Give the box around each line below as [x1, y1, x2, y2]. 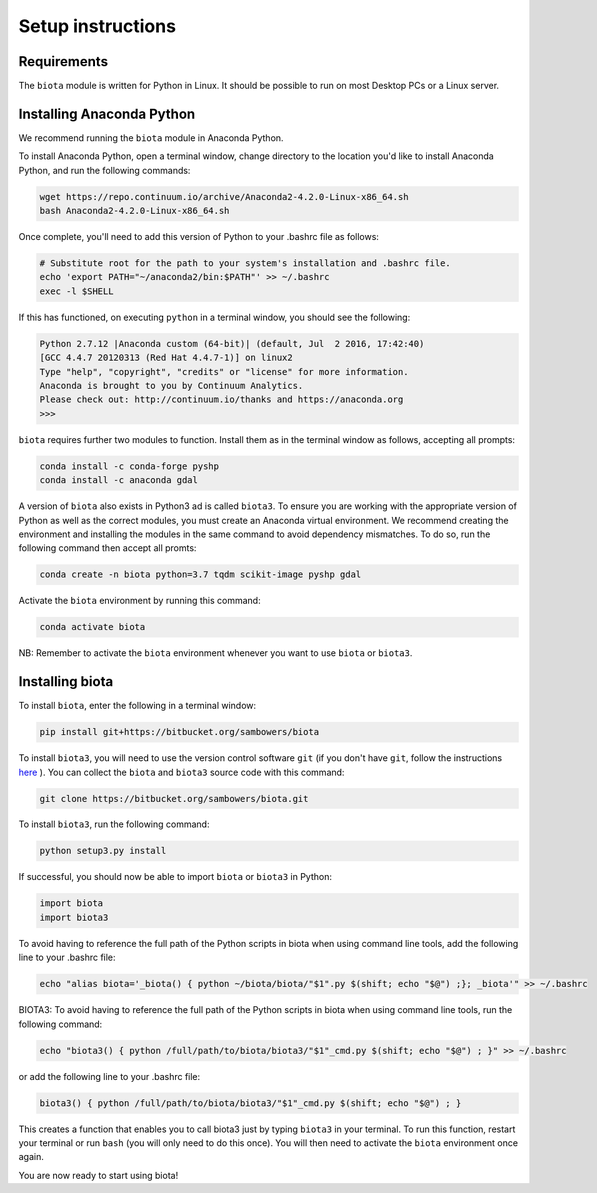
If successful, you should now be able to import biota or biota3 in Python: [18, 871, 332, 883]
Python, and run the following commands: [18, 164, 191, 176]
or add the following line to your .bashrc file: [18, 1070, 201, 1082]
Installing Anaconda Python [18, 105, 196, 122]
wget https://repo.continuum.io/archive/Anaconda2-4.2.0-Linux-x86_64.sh [39, 191, 409, 202]
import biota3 [39, 911, 109, 923]
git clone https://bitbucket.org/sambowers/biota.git [39, 793, 309, 804]
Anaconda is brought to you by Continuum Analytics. [39, 380, 304, 392]
